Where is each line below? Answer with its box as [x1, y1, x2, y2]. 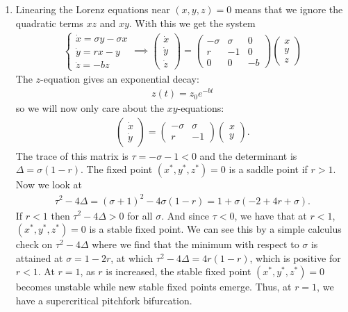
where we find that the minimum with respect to [92, 237, 299, 252]
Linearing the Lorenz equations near [15, 2, 170, 16]
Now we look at [15, 177, 83, 192]
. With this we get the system [129, 15, 256, 30]
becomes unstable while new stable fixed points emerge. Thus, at [15, 279, 292, 294]
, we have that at [234, 208, 307, 222]
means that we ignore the [235, 2, 343, 16]
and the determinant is [199, 148, 297, 163]
